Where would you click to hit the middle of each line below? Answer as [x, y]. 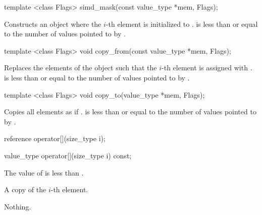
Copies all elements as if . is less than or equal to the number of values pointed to [130, 112]
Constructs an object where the [53, 24]
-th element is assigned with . [207, 68]
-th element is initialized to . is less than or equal [182, 24]
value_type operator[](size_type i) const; [68, 155]
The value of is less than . [44, 172]
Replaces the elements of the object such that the [81, 68]
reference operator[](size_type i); [55, 138]
